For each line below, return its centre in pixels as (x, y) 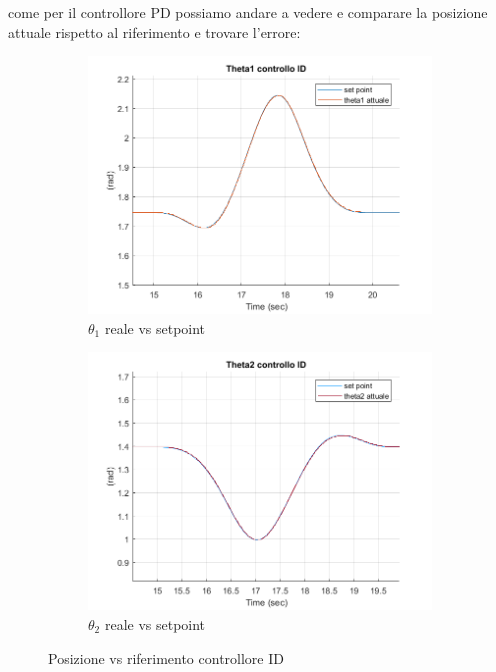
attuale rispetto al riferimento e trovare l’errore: (154, 31)
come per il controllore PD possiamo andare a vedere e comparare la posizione (248, 12)
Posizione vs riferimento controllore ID (166, 657)
